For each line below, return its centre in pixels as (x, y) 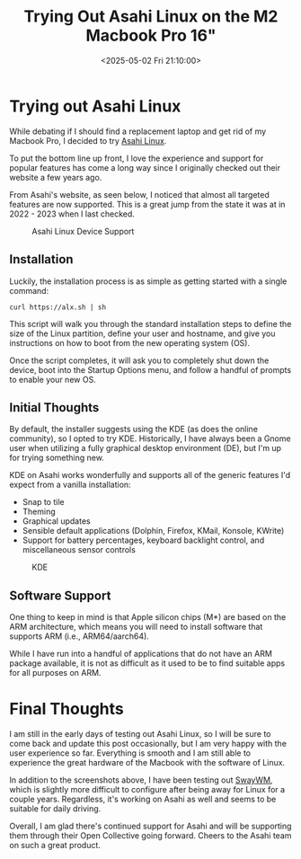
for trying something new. (57, 458)
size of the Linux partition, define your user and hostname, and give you (142, 333)
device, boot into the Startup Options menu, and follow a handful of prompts (150, 369)
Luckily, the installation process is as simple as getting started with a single (148, 281)
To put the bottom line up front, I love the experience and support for (137, 158)
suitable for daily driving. (55, 809)
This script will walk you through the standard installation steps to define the (150, 323)
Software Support (60, 595)
